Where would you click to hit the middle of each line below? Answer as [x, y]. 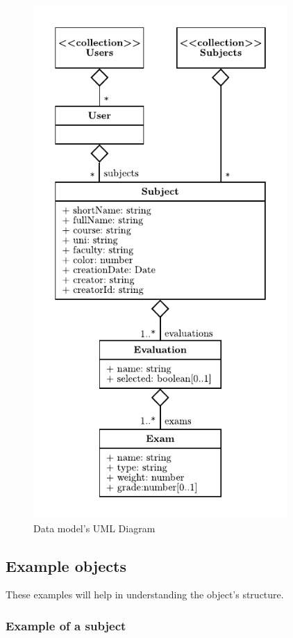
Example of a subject [66, 625]
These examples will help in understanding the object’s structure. [145, 595]
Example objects [66, 565]
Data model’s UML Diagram [94, 528]
